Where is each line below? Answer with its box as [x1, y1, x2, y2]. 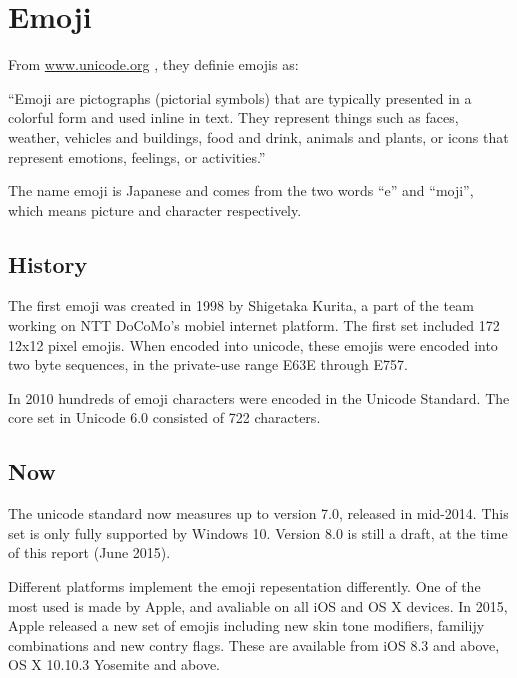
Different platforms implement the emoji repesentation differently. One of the [8, 576, 481, 597]
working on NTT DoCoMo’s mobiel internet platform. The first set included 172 [8, 315, 500, 336]
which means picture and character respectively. [8, 199, 302, 220]
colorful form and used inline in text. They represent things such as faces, [8, 107, 459, 128]
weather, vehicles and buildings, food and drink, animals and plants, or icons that [8, 126, 509, 147]
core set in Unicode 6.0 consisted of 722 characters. [8, 407, 321, 428]
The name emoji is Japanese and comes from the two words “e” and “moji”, [8, 180, 474, 201]
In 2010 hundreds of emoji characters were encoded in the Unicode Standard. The [8, 387, 510, 408]
